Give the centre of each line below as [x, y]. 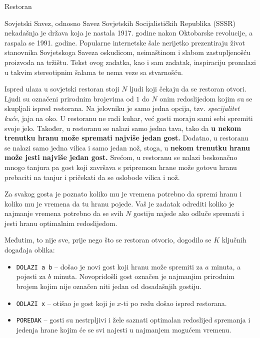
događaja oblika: [30, 250]
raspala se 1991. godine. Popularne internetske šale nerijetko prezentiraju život [125, 42]
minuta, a [226, 266]
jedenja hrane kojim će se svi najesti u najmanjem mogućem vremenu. [124, 329]
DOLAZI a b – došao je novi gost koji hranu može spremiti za [109, 266]
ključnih [234, 240]
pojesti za [31, 276]
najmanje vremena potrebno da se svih [64, 213]
